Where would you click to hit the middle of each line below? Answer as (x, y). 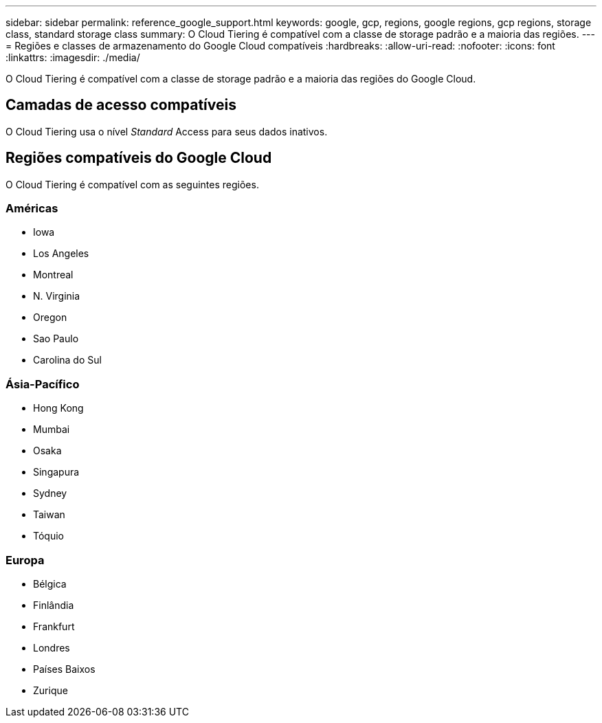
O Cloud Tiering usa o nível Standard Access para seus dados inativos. (167, 131)
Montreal (53, 275)
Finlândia (54, 605)
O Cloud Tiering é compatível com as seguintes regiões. (132, 184)
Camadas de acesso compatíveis (121, 105)
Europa (25, 560)
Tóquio (48, 536)
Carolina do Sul (67, 360)
